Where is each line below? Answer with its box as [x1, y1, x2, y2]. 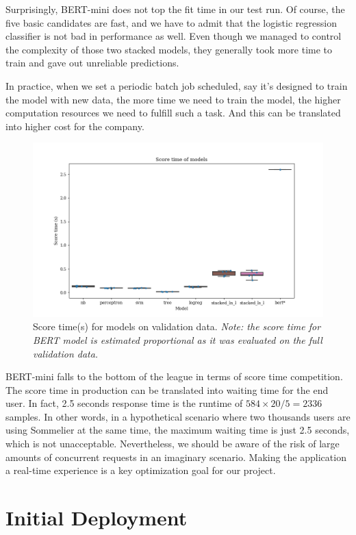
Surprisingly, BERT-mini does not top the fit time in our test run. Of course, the [5, 2, 345, 16]
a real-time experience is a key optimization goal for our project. [5, 463, 276, 477]
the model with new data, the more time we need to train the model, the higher [5, 92, 341, 106]
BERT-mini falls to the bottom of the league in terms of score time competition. [5, 369, 343, 384]
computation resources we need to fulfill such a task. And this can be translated [5, 105, 341, 120]
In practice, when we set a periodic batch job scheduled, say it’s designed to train [5, 78, 348, 92]
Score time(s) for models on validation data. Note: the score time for [33, 319, 321, 334]
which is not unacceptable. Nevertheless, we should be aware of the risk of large [5, 436, 340, 451]
